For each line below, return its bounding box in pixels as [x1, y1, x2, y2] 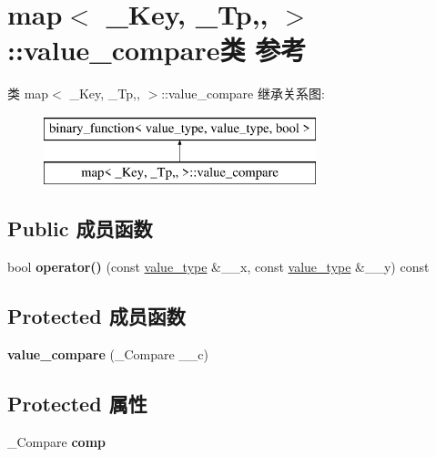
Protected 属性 [7, 389, 147, 418]
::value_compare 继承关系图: [161, 84, 325, 103]
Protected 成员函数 [7, 302, 186, 330]
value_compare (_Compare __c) [7, 345, 208, 364]
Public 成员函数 [7, 214, 153, 243]
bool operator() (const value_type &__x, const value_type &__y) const [7, 257, 430, 276]
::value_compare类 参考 [7, 31, 307, 68]
